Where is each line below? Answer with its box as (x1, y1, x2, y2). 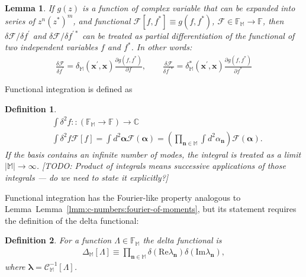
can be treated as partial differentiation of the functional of (82, 29, 295, 41)
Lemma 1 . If (5, 2, 54, 14)
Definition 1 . (5, 102, 57, 115)
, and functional (73, 14, 131, 27)
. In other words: (131, 41, 192, 53)
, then (262, 14, 284, 27)
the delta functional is (143, 234, 222, 246)
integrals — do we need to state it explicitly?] (5, 171, 169, 183)
